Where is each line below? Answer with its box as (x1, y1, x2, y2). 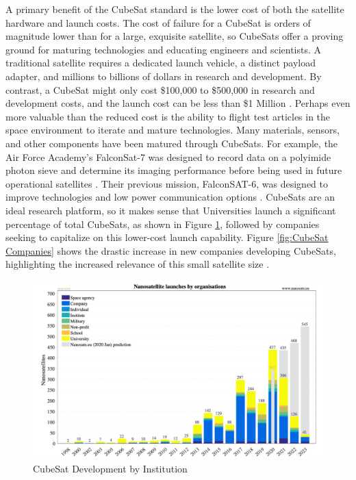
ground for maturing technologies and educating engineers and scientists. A (5, 42, 322, 56)
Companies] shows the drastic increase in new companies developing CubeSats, (5, 243, 336, 257)
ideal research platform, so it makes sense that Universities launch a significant (5, 203, 336, 217)
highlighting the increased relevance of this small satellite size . (5, 257, 270, 271)
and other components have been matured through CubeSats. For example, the (5, 136, 338, 150)
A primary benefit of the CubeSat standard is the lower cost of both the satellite (5, 2, 344, 16)
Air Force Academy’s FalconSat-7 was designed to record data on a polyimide (5, 149, 331, 164)
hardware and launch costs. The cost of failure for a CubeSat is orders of (5, 15, 311, 29)
